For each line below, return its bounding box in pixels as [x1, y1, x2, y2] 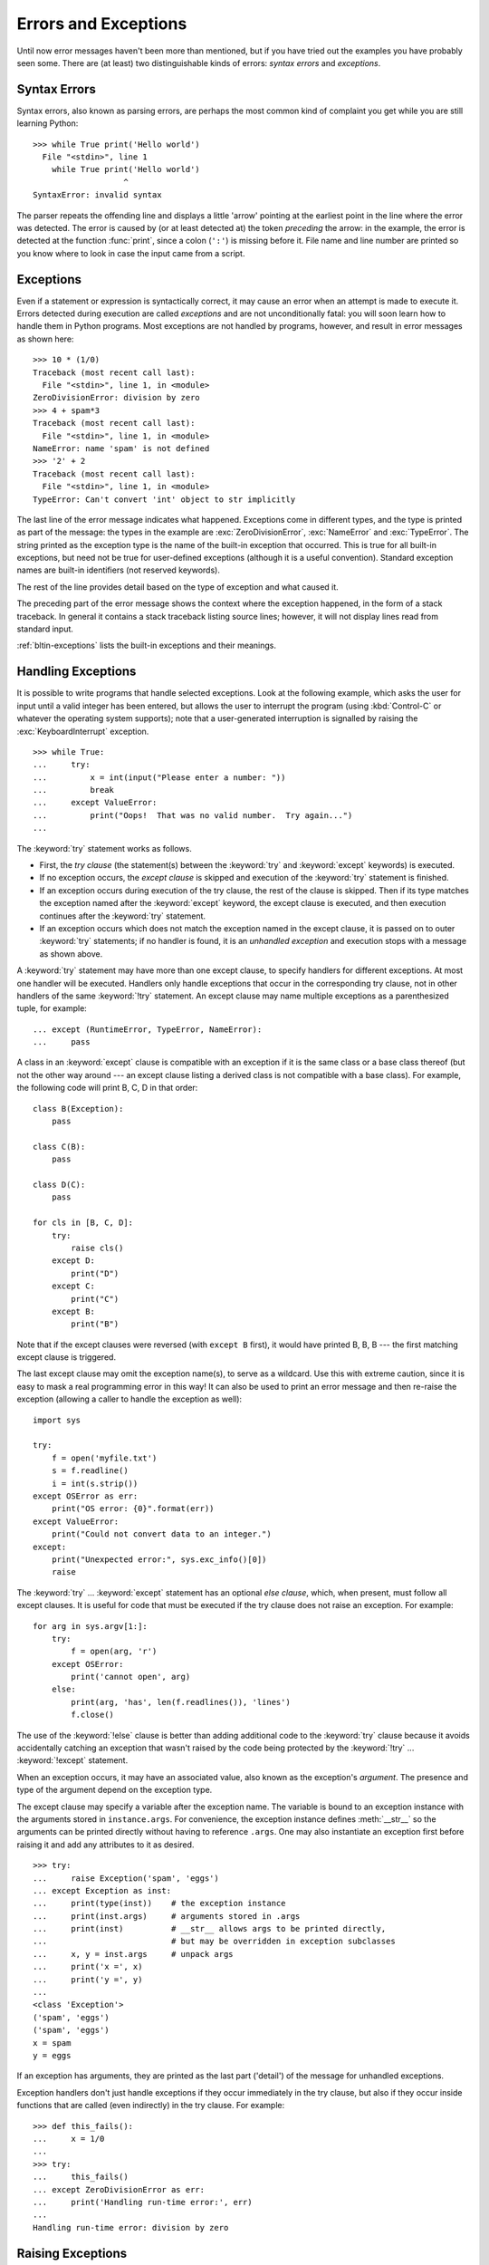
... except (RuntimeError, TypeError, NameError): [33, 1024, 263, 1035]
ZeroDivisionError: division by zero [33, 392, 201, 403]
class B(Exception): [33, 1104, 124, 1113]
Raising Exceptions [16, 2245, 128, 2260]
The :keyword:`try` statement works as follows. [16, 843, 192, 853]
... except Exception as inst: [33, 1885, 172, 1895]
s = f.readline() [51, 1466, 129, 1476]
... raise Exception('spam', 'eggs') [33, 1873, 219, 1884]
